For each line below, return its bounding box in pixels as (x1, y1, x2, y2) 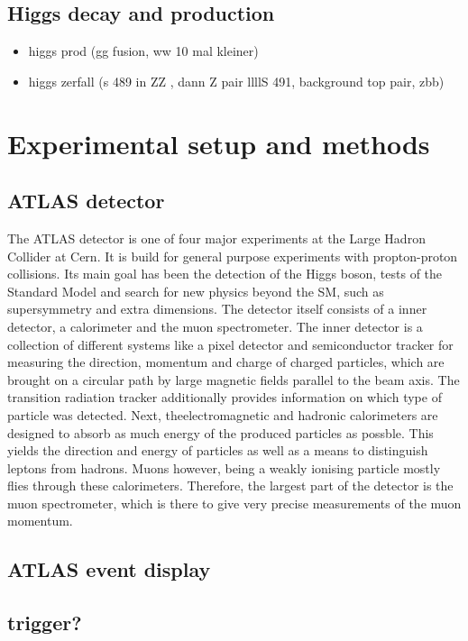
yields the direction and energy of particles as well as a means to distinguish (7, 441, 428, 460)
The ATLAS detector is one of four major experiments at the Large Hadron (7, 228, 426, 247)
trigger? (7, 609, 82, 636)
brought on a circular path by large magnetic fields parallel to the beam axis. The (7, 370, 460, 389)
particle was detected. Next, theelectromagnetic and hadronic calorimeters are (7, 405, 438, 424)
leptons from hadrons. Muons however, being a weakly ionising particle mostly (7, 458, 441, 477)
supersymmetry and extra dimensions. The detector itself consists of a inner (7, 299, 427, 318)
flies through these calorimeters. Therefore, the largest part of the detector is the (7, 476, 454, 495)
